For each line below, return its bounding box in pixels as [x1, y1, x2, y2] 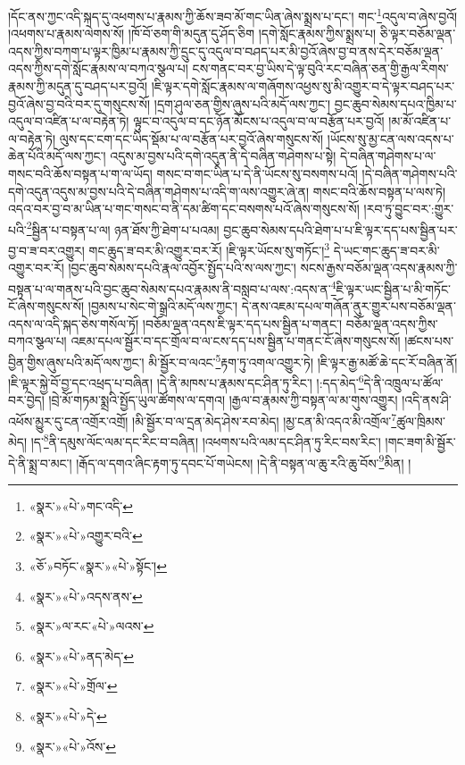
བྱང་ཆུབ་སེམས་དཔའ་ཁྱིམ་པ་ [334, 94, 457, 113]
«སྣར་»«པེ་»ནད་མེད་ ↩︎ [29, 646, 134, 665]
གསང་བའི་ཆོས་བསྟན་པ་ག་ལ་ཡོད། [8, 164, 153, 182]
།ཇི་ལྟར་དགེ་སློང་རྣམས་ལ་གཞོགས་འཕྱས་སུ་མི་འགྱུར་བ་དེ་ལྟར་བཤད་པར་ [151, 77, 455, 96]
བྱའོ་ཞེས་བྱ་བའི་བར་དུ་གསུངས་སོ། [8, 94, 151, 113]
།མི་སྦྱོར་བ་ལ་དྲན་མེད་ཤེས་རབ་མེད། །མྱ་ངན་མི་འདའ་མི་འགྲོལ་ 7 [132, 409, 397, 430]
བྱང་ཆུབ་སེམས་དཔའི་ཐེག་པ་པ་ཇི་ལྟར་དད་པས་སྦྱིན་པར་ [223, 220, 458, 239]
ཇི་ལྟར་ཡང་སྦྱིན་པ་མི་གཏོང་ [336, 279, 452, 298]
